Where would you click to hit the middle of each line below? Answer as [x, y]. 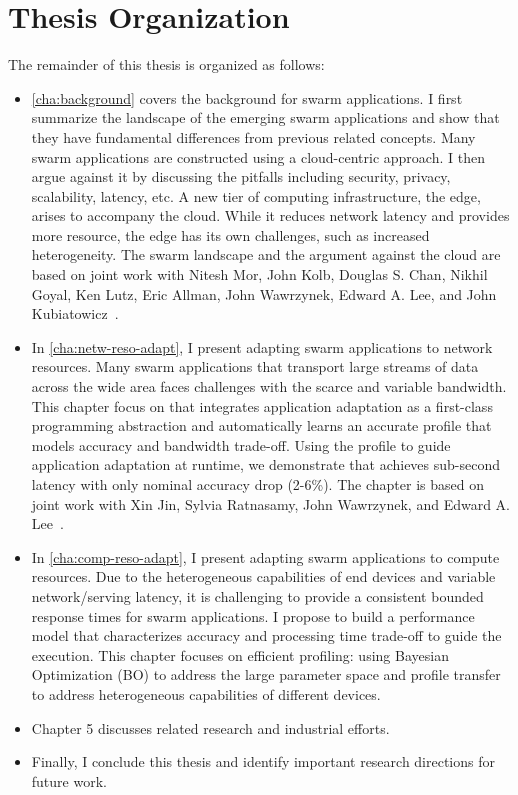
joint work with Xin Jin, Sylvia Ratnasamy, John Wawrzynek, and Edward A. [271, 503]
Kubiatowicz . [75, 313]
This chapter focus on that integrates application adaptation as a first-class [262, 405]
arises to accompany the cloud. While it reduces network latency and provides [270, 215]
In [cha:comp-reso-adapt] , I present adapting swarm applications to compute [265, 556]
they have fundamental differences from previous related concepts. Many [253, 136]
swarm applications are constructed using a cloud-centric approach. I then [258, 156]
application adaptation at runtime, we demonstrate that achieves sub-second [266, 464]
